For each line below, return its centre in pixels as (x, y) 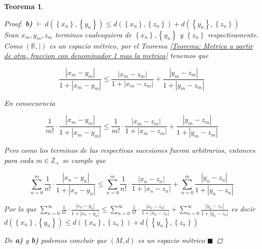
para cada (19, 160)
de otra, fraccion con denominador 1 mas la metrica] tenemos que (106, 55)
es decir (243, 209)
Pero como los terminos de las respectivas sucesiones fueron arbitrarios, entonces (130, 150)
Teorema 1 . (24, 6)
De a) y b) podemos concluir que (55, 240)
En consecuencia (30, 102)
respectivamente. (233, 34)
